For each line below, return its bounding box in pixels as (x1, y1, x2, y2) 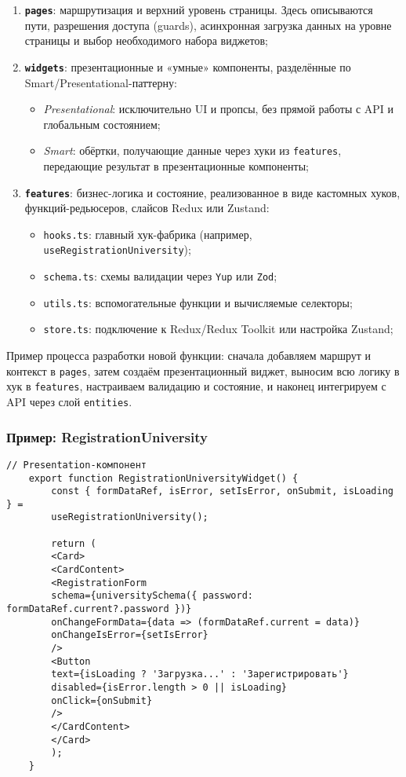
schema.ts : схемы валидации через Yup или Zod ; (43, 268, 277, 284)
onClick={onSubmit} (51, 695, 153, 706)
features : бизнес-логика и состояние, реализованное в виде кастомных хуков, (24, 184, 401, 200)
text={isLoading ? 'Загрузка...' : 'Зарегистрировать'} (51, 669, 349, 680)
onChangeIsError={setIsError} (51, 629, 208, 641)
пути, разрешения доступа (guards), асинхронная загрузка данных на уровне (24, 16, 392, 33)
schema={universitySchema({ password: (51, 590, 253, 602)
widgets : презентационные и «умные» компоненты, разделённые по (24, 58, 351, 75)
